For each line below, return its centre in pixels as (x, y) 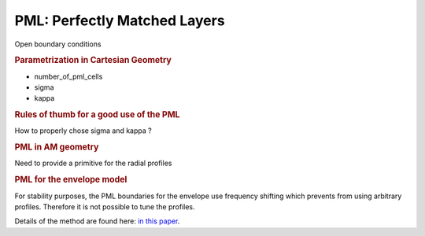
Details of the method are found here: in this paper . (97, 221)
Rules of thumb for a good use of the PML (97, 115)
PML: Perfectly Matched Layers (120, 20)
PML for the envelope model (71, 179)
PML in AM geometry (57, 147)
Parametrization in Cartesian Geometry (93, 61)
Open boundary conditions (58, 44)
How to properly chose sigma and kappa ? (83, 131)
